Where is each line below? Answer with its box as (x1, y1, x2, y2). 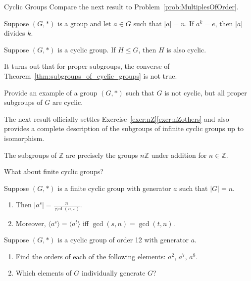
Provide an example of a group (4, 87, 98, 97)
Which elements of (15, 268, 72, 278)
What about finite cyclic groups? (4, 166, 103, 177)
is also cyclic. (166, 44, 206, 54)
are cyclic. (52, 97, 83, 107)
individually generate (81, 268, 146, 278)
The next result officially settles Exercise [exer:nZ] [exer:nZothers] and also (4, 113, 229, 124)
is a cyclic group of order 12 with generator (57, 234, 189, 245)
